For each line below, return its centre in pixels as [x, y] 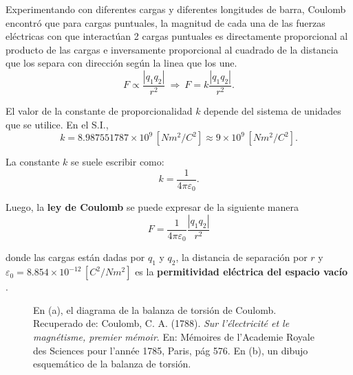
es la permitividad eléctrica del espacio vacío [242, 272]
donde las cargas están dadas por [75, 257]
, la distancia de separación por [242, 257]
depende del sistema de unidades [272, 111]
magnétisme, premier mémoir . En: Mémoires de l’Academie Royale [174, 336]
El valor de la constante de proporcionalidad [99, 111]
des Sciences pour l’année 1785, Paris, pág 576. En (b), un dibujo [171, 350]
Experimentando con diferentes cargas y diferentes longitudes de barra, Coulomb [176, 9]
